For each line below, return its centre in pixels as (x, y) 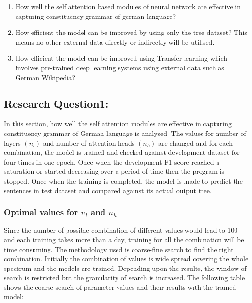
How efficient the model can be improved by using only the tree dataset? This (131, 32)
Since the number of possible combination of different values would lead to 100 (121, 230)
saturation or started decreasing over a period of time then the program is (114, 171)
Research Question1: (56, 103)
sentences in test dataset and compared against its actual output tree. (108, 190)
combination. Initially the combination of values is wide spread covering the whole (126, 259)
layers (12, 143)
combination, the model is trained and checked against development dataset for (122, 152)
